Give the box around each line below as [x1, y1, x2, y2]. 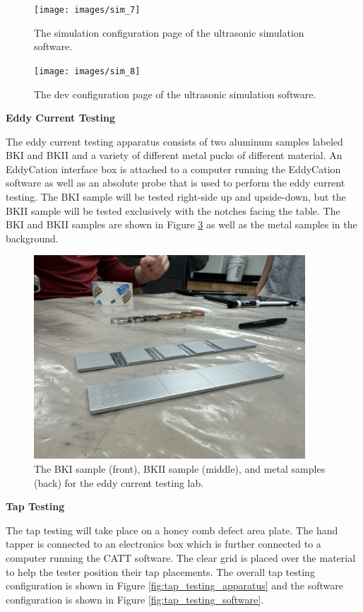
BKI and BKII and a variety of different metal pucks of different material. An [6, 148, 343, 163]
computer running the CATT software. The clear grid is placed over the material [6, 551, 356, 565]
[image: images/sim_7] [34, 5, 141, 15]
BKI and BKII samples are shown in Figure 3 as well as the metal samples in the [6, 217, 357, 232]
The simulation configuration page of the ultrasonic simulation [34, 25, 304, 40]
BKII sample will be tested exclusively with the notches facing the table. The [6, 203, 340, 218]
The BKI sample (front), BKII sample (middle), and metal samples [34, 461, 326, 476]
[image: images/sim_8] [34, 66, 141, 76]
